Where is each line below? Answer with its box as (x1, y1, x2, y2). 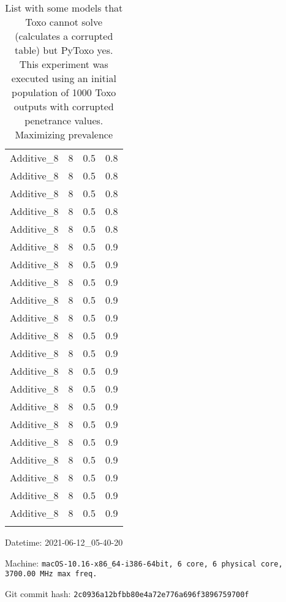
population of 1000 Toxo (12, 85, 116, 99)
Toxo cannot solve (25, 15, 103, 29)
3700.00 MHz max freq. (5, 570, 97, 579)
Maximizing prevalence (15, 127, 113, 141)
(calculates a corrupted (15, 29, 113, 43)
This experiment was (19, 57, 108, 71)
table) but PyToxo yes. (15, 43, 113, 57)
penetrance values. (24, 113, 103, 127)
